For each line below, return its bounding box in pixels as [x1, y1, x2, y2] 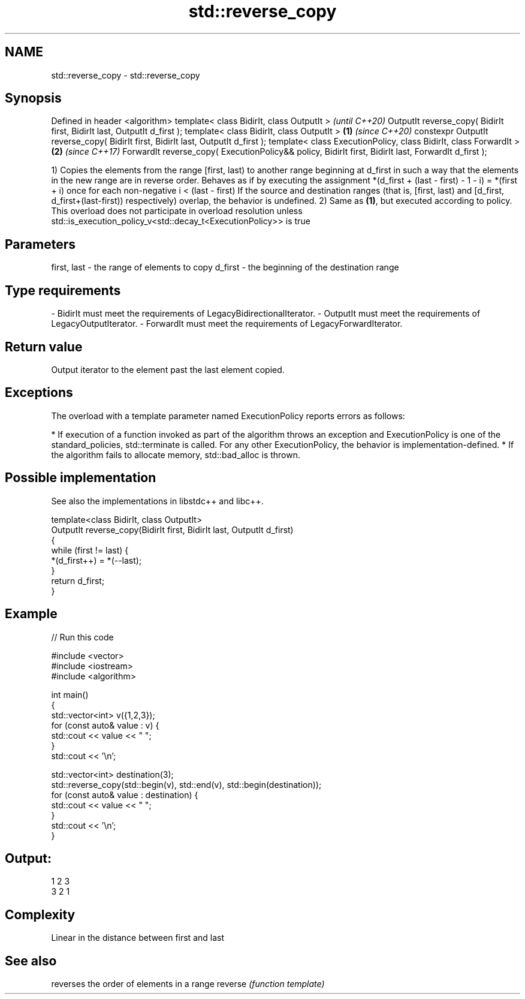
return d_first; [51, 575, 105, 586]
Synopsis [5, 91, 62, 106]
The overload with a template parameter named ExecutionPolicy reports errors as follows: [51, 410, 405, 421]
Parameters [5, 236, 76, 252]
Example [5, 606, 58, 622]
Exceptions [5, 385, 73, 401]
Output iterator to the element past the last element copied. [51, 364, 285, 375]
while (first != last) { [51, 544, 129, 555]
